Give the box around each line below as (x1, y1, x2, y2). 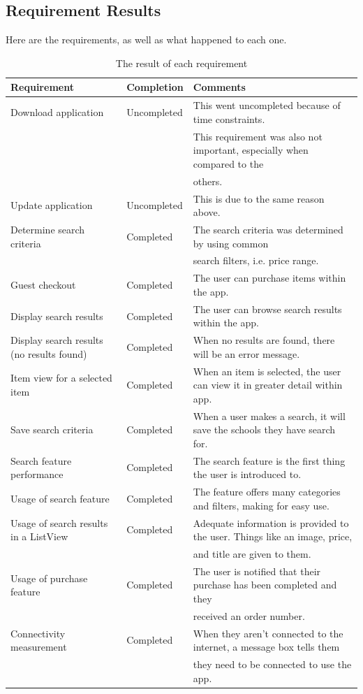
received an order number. (193, 608, 305, 623)
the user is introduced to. (193, 467, 302, 482)
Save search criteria (10, 422, 94, 437)
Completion (126, 80, 184, 94)
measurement (10, 639, 67, 654)
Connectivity (10, 626, 66, 640)
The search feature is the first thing (193, 453, 346, 468)
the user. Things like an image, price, (193, 529, 353, 544)
